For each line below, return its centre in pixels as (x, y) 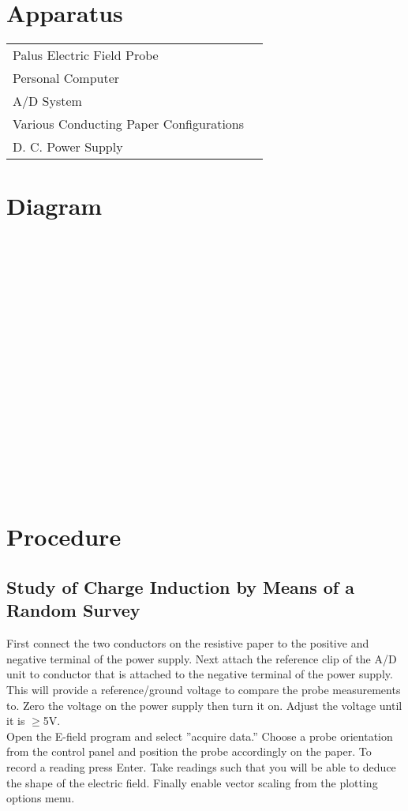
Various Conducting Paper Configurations (129, 124)
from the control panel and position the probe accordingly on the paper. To (189, 751)
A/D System (47, 101)
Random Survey (73, 610)
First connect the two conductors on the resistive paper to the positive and (188, 643)
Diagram (54, 206)
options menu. (41, 798)
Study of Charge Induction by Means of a (180, 586)
